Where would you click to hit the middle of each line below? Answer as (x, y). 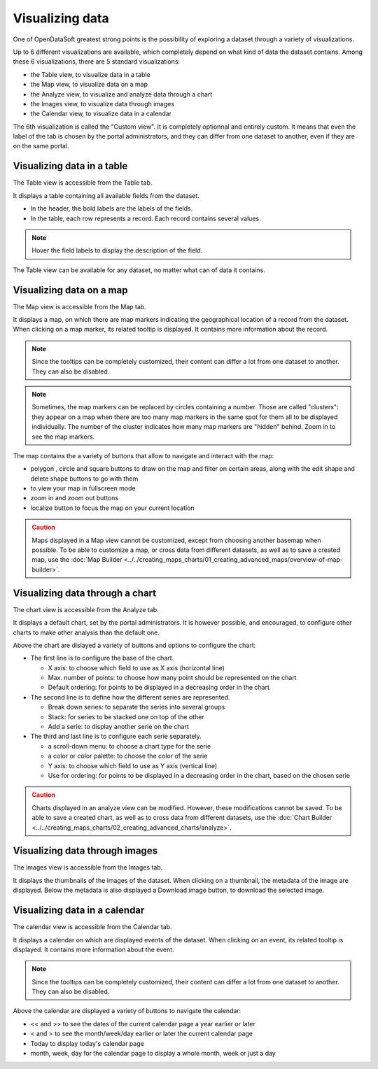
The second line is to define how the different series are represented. (130, 697)
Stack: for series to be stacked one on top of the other (126, 716)
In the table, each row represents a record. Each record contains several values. (146, 218)
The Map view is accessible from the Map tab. (79, 306)
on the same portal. (41, 146)
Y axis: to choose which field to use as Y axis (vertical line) (133, 765)
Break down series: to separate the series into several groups (136, 707)
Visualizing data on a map (70, 290)
